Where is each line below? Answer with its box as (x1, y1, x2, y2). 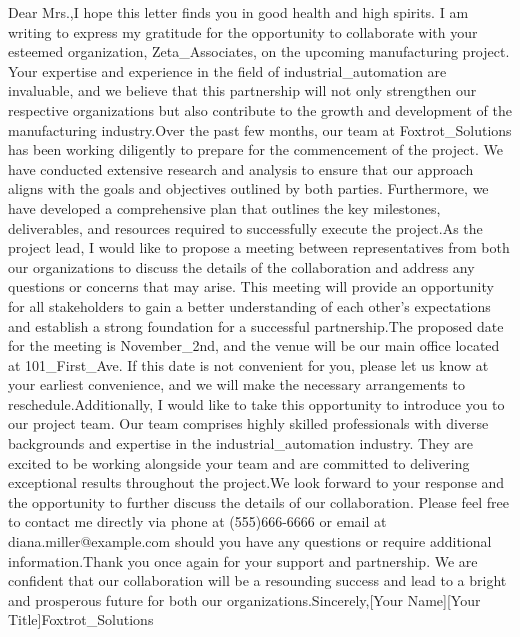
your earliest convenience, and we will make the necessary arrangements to (8, 374, 465, 395)
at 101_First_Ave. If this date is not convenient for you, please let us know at (8, 354, 489, 375)
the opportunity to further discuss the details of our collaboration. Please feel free (8, 491, 509, 512)
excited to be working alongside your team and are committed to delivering (8, 452, 470, 473)
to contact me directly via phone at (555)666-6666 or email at (8, 511, 387, 532)
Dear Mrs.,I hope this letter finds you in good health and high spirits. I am (8, 2, 469, 22)
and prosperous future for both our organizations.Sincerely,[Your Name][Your (8, 589, 481, 610)
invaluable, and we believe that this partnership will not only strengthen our (8, 80, 477, 101)
